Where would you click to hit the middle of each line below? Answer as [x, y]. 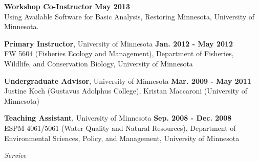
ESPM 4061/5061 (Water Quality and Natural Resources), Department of [120, 128]
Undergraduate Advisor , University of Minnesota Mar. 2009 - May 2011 [128, 80]
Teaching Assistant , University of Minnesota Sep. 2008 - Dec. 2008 [118, 118]
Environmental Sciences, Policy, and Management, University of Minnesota [122, 138]
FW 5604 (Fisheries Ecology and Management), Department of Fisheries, [119, 53]
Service [15, 155]
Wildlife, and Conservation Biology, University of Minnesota [99, 63]
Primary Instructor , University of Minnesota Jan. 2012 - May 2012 [119, 43]
